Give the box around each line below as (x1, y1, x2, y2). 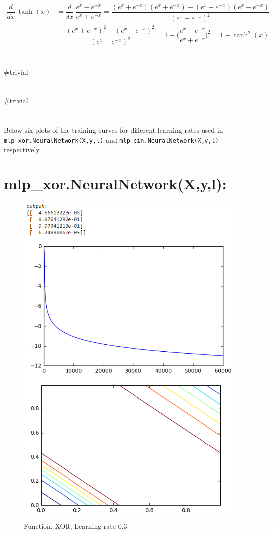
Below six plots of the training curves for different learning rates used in (4, 125, 223, 135)
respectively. (4, 144, 41, 155)
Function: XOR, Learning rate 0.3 (24, 520, 127, 531)
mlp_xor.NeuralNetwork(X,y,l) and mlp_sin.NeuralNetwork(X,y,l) (4, 134, 219, 145)
